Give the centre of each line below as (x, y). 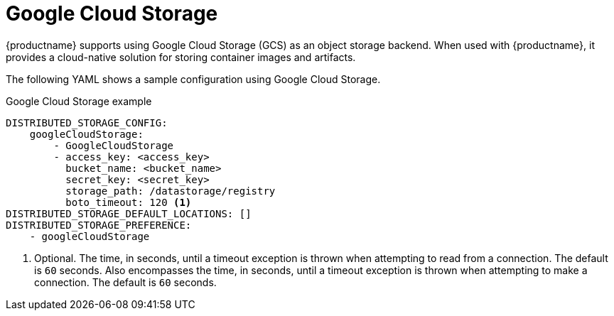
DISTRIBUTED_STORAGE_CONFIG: (87, 122)
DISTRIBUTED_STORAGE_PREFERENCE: (99, 225)
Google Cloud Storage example (79, 101)
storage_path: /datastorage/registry (171, 191)
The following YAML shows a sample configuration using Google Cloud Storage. (193, 79)
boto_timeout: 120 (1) (129, 202)
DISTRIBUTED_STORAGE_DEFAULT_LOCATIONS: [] (129, 213)
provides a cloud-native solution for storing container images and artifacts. (181, 57)
